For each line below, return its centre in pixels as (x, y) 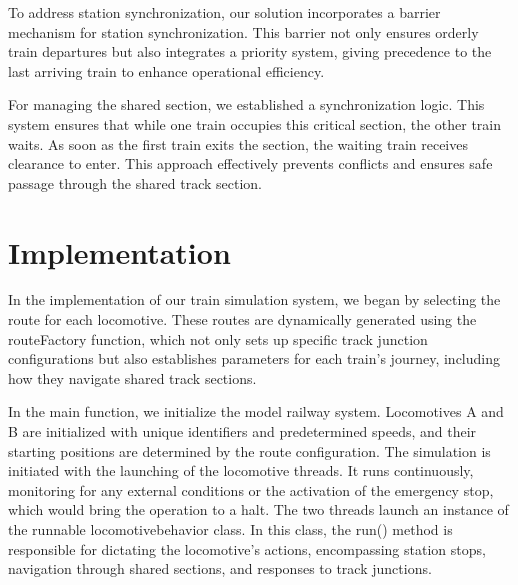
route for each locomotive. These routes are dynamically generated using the (242, 319)
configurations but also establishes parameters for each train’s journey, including (254, 358)
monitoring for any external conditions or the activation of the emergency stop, (251, 489)
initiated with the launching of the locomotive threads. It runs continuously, (241, 470)
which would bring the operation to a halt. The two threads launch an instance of (258, 509)
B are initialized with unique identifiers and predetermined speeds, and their (242, 431)
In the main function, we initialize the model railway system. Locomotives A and (256, 411)
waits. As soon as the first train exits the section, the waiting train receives (238, 143)
